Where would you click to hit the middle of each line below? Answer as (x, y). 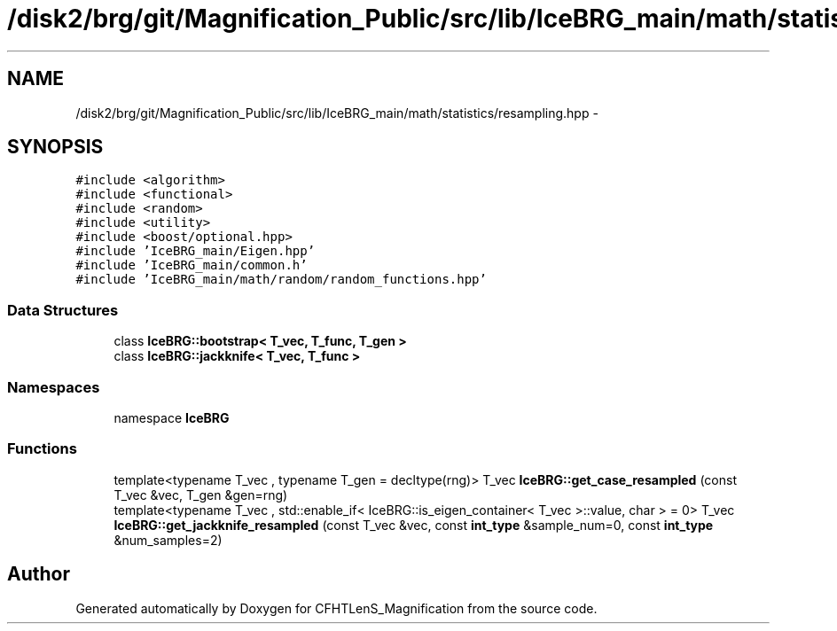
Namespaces (54, 387)
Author (39, 574)
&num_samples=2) (168, 540)
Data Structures (63, 310)
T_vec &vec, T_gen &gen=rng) (201, 495)
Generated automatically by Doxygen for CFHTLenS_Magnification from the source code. (336, 608)
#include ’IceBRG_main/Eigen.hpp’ (196, 251)
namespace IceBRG (172, 417)
